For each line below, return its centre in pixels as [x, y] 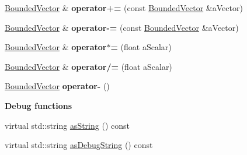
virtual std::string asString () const [67, 125]
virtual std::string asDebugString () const [79, 145]
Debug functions [39, 105]
